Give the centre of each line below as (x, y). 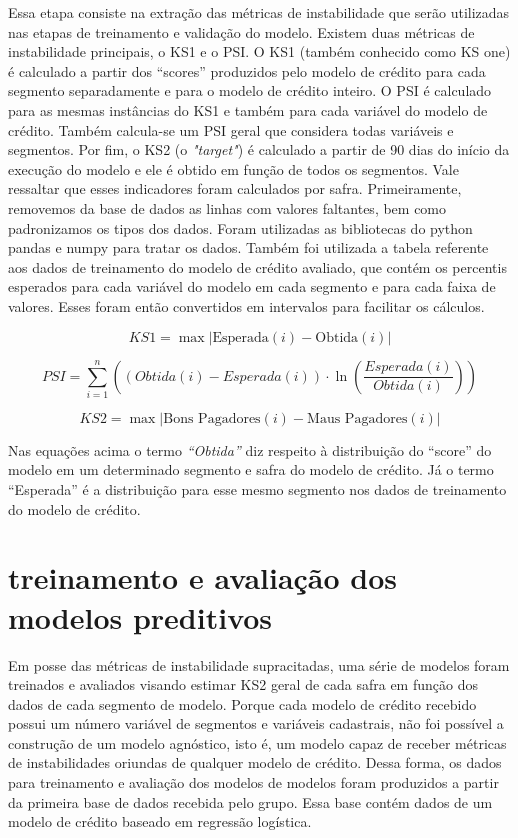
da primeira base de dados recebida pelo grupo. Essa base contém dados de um (250, 801)
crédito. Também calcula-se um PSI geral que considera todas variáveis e (231, 129)
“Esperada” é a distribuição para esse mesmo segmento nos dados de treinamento (257, 489)
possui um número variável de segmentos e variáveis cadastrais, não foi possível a (256, 723)
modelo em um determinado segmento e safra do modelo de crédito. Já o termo (251, 469)
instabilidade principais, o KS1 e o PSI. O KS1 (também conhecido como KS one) (259, 51)
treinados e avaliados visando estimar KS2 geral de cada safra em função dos (243, 684)
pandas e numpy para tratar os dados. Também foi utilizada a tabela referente (248, 247)
